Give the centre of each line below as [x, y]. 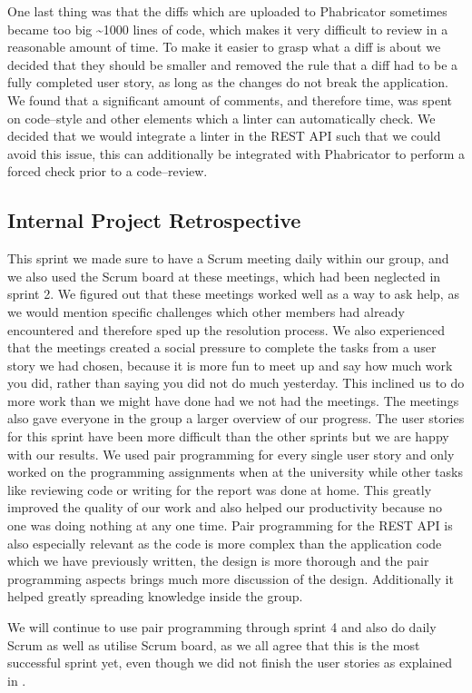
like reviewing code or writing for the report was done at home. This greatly [220, 489]
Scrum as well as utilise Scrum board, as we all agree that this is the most [214, 644]
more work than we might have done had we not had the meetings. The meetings [233, 400]
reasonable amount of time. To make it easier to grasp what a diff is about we [224, 47]
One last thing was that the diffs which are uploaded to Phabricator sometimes [227, 11]
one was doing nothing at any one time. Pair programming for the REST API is [230, 525]
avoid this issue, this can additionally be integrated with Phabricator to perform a [236, 153]
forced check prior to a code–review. [108, 171]
